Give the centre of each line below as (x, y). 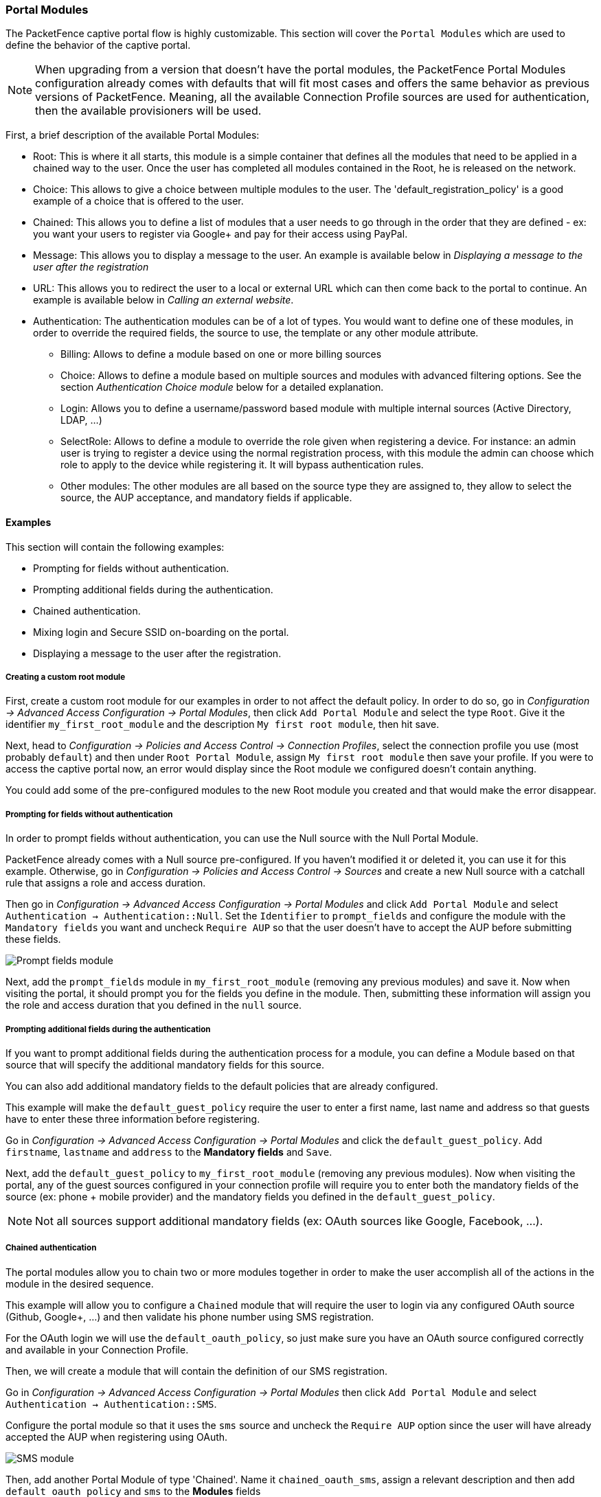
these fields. (33, 939)
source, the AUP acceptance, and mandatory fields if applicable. (206, 498)
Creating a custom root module (66, 677)
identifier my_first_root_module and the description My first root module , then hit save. (223, 724)
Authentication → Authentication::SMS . (111, 1404)
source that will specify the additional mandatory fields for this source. (165, 1064)
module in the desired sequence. (80, 1283)
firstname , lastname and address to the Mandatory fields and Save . (169, 1152)
